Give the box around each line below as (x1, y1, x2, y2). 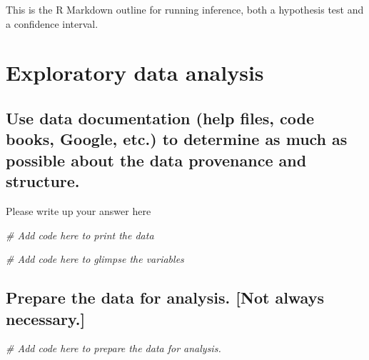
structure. (6, 170, 80, 192)
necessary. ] (6, 307, 86, 329)
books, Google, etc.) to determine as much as (6, 128, 348, 150)
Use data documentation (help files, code (6, 106, 315, 129)
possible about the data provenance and (6, 149, 307, 171)
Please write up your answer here (6, 203, 151, 218)
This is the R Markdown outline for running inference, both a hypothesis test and (6, 2, 364, 16)
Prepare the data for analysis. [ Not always (6, 286, 324, 309)
